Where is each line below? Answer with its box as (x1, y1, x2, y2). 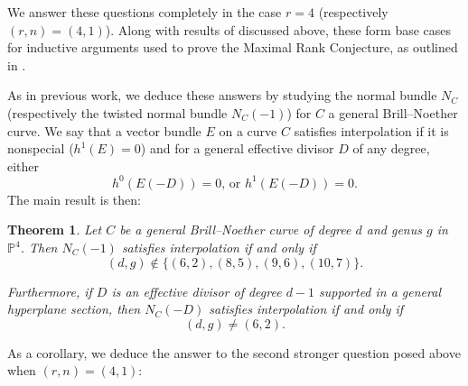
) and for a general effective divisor (140, 139, 334, 158)
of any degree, (352, 139, 430, 158)
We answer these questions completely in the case (7, 3, 282, 21)
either (7, 156, 40, 175)
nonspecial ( (7, 139, 74, 158)
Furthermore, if (7, 281, 92, 300)
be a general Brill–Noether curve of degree (119, 220, 351, 239)
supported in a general (319, 281, 441, 300)
